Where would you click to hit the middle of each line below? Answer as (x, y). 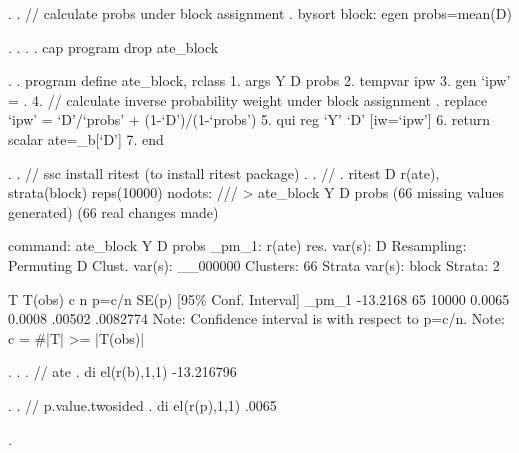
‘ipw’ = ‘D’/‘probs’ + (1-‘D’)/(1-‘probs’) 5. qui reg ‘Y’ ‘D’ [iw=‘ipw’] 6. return (249, 119)
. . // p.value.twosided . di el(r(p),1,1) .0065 (142, 404)
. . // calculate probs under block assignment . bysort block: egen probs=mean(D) (260, 13)
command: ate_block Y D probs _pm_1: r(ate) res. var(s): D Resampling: (237, 245)
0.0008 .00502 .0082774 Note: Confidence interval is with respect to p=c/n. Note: (256, 318)
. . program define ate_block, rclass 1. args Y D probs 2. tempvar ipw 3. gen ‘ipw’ (259, 80)
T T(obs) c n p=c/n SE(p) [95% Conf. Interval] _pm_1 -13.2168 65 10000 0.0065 (259, 298)
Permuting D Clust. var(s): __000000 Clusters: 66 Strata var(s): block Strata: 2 (254, 264)
